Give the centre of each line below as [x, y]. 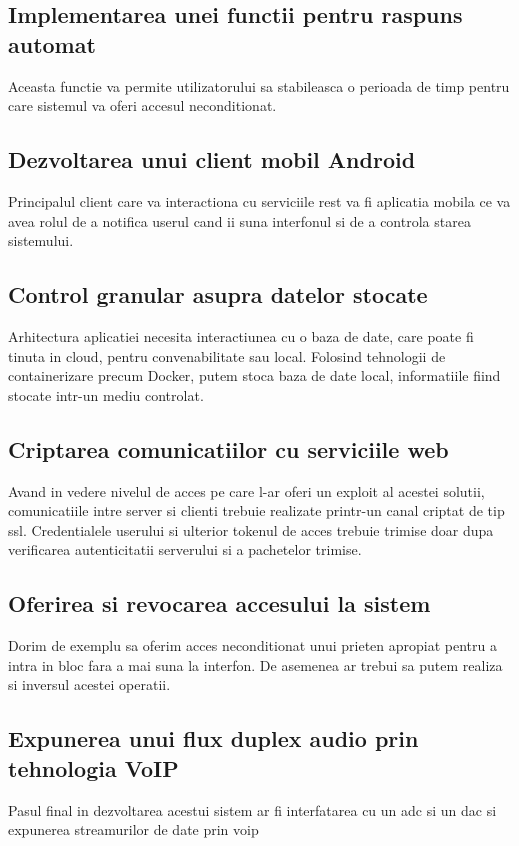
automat [52, 43]
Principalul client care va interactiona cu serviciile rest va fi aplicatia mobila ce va [259, 200]
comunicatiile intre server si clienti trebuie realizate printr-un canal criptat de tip [256, 510]
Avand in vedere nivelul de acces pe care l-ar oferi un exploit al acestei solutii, [246, 490]
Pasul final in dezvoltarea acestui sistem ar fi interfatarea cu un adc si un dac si [252, 809]
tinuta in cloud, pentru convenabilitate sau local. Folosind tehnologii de [227, 355]
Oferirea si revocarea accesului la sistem [219, 603]
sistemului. [41, 240]
